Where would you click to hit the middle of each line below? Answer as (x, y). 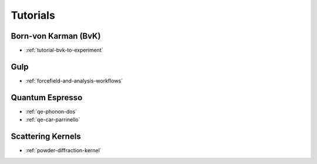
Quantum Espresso (47, 98)
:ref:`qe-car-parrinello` (53, 119)
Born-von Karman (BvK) (56, 36)
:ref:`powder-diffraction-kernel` (64, 151)
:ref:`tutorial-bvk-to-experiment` (64, 50)
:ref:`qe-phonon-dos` (51, 111)
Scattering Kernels (46, 137)
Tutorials (33, 15)
